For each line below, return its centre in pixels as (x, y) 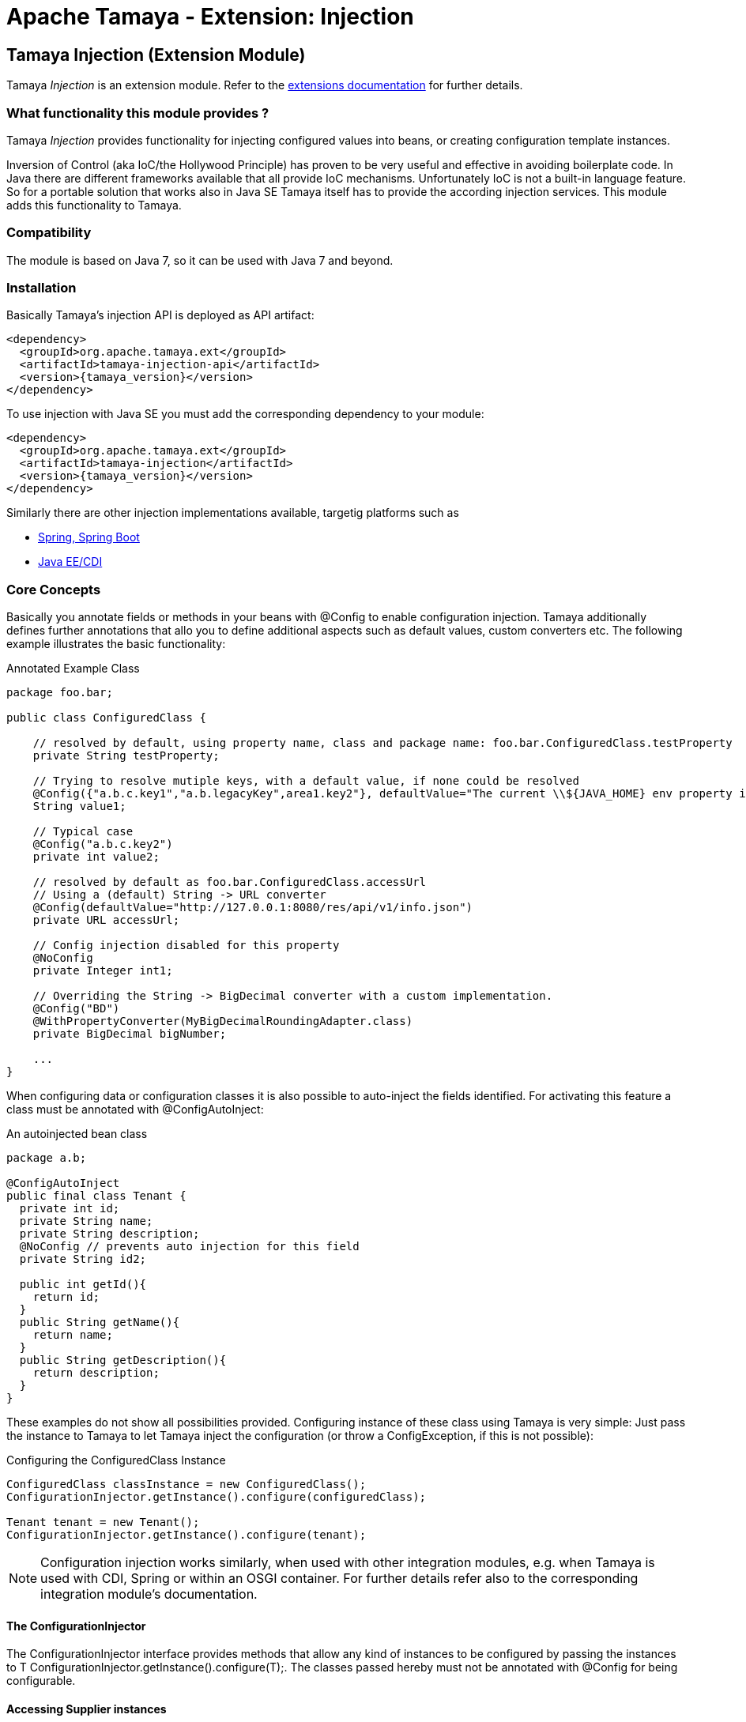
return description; (96, 1373)
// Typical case (83, 832)
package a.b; (47, 1158)
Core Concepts (54, 589)
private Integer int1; (103, 971)
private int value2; (96, 857)
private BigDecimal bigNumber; (130, 1034)
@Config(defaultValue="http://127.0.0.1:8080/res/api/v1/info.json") (253, 908)
